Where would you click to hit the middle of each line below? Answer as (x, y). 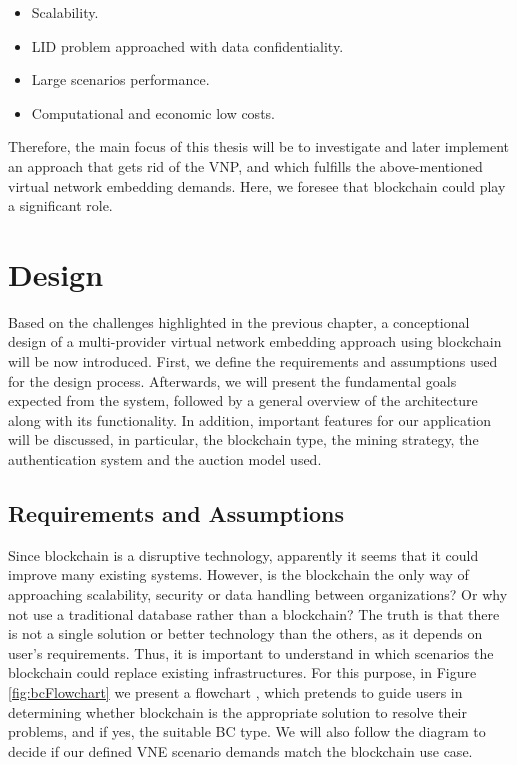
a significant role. (60, 205)
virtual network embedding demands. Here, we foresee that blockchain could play (257, 185)
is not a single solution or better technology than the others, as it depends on (245, 633)
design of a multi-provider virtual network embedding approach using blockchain (255, 341)
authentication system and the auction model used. (165, 459)
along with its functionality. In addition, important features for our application (250, 419)
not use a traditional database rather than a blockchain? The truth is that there (254, 613)
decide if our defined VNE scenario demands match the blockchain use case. (240, 750)
